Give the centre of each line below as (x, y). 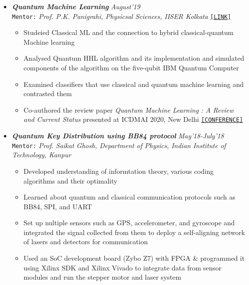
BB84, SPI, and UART (58, 206)
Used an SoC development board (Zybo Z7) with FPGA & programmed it (134, 258)
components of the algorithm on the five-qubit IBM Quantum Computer (131, 68)
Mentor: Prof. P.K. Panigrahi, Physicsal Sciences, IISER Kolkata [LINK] (121, 16)
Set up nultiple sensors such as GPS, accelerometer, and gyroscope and (129, 223)
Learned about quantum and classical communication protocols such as (129, 197)
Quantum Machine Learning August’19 (76, 6)
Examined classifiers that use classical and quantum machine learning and (133, 84)
